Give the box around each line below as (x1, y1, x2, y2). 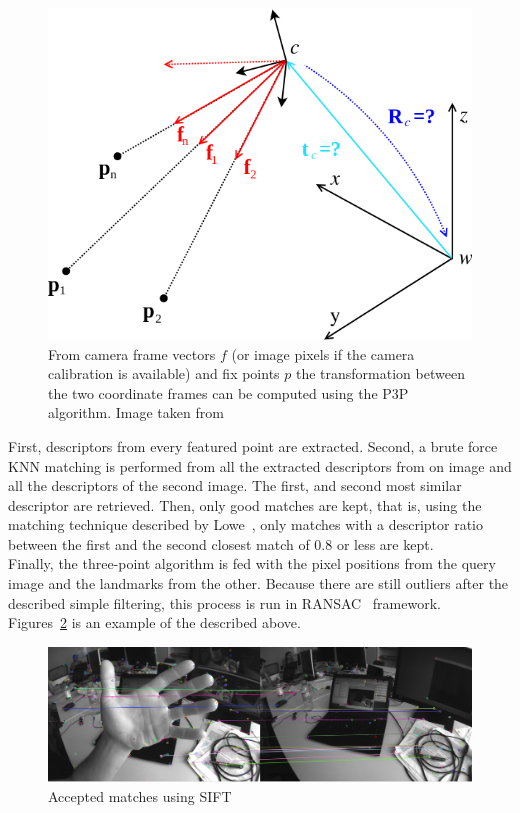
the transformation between (295, 363, 465, 384)
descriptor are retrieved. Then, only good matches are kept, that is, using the (8, 494, 482, 515)
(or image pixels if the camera (231, 343, 415, 364)
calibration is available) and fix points (48, 363, 280, 384)
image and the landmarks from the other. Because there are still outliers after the (8, 573, 509, 594)
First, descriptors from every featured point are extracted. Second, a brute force (8, 435, 498, 456)
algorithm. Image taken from (48, 402, 224, 423)
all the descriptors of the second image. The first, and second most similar (8, 475, 462, 496)
